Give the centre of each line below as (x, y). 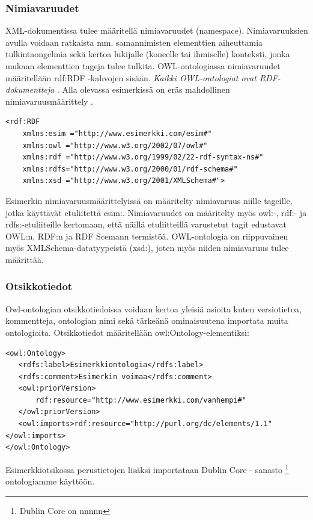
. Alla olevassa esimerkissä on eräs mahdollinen (143, 89)
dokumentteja (30, 89)
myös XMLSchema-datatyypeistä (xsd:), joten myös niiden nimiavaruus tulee (147, 248)
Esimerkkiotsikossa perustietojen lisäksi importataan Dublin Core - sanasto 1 (147, 468)
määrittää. (25, 259)
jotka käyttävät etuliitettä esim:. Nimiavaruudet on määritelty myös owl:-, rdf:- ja (156, 212)
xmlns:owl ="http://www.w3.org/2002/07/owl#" (115, 145)
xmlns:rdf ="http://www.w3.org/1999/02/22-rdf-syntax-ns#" (143, 157)
